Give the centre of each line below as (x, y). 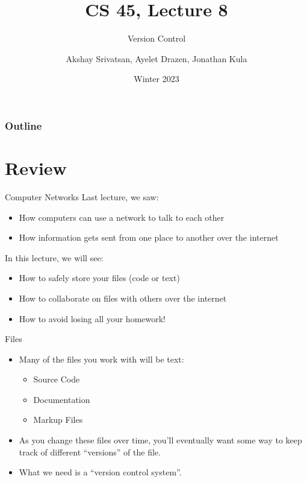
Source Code (57, 379)
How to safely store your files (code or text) (99, 278)
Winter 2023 (157, 79)
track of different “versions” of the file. (90, 452)
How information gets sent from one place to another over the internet (149, 237)
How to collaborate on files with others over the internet (123, 298)
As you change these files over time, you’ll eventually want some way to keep (160, 440)
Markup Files (58, 420)
